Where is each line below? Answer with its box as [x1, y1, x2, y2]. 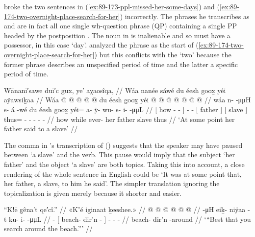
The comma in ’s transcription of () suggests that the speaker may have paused [4, 140, 243, 150]
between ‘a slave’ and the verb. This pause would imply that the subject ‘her [4, 149, 235, 160]
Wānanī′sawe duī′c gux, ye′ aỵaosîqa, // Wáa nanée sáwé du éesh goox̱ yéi [4, 85, 226, 95]
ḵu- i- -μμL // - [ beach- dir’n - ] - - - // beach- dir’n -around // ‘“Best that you [9, 213, 251, 224]
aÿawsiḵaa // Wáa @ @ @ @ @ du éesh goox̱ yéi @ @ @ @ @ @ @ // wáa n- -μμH [4, 95, 251, 105]
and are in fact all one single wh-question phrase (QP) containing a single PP [4, 21, 237, 31]
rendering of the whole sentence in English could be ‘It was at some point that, [4, 168, 242, 179]
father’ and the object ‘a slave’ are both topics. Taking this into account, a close [4, 159, 245, 169]
